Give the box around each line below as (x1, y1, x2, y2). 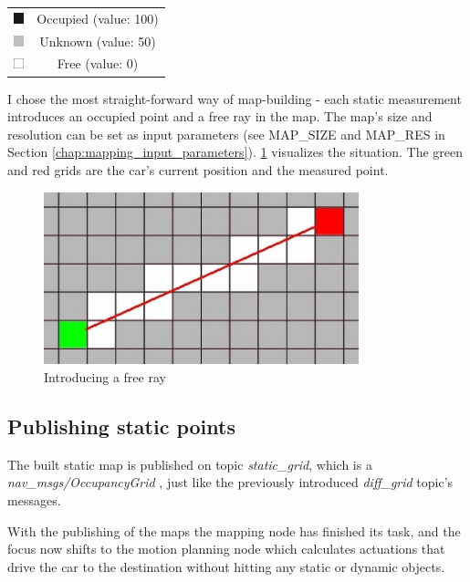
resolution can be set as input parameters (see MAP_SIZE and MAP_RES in (7, 124, 445, 143)
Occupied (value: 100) (37, 8, 159, 27)
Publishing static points (7, 412, 235, 441)
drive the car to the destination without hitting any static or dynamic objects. (7, 556, 445, 576)
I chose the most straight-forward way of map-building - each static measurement (7, 88, 462, 108)
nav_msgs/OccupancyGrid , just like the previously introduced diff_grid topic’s (7, 473, 454, 492)
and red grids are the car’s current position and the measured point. (7, 160, 389, 179)
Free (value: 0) (57, 54, 139, 73)
